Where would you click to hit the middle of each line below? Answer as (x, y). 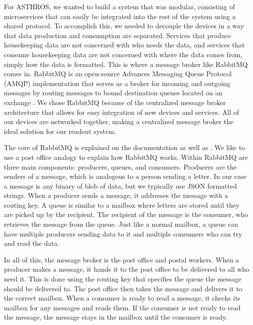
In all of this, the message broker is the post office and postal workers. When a (122, 259)
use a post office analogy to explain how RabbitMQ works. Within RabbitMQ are (126, 157)
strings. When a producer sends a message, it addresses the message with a (116, 195)
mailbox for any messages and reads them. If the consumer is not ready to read (122, 307)
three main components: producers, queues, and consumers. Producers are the (120, 166)
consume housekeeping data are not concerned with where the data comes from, (123, 54)
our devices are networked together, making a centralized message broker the (119, 121)
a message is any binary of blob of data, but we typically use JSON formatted (120, 185)
